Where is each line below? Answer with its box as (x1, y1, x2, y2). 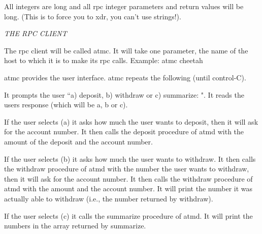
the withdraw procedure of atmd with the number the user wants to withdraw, (4, 163, 249, 174)
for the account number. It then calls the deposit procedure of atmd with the (4, 126, 244, 137)
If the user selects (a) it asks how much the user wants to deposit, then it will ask (4, 116, 258, 127)
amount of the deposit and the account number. (4, 136, 153, 147)
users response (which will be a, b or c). (4, 99, 128, 110)
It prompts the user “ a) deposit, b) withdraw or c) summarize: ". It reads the (4, 89, 244, 100)
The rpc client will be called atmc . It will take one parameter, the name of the (4, 45, 248, 55)
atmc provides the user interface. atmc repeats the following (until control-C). (4, 72, 246, 82)
